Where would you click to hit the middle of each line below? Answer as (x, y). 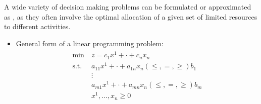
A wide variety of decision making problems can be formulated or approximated (128, 7)
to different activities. (37, 26)
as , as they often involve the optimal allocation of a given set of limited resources (131, 16)
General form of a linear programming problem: (90, 43)
